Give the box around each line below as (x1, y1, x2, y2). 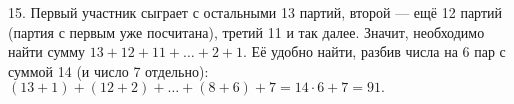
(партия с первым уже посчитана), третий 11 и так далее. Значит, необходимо (8, 21, 485, 42)
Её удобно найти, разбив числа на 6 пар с (251, 41, 506, 62)
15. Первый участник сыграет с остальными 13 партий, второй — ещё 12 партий (8, 2, 503, 22)
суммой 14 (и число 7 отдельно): (8, 60, 209, 81)
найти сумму (8, 41, 86, 62)
